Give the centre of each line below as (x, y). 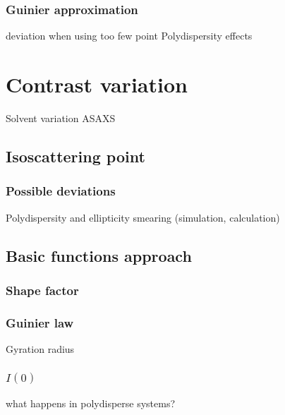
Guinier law (40, 322)
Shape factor (42, 290)
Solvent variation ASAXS (61, 118)
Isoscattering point (75, 156)
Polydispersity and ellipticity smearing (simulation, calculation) (143, 217)
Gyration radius (40, 348)
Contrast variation (97, 84)
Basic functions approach (99, 255)
